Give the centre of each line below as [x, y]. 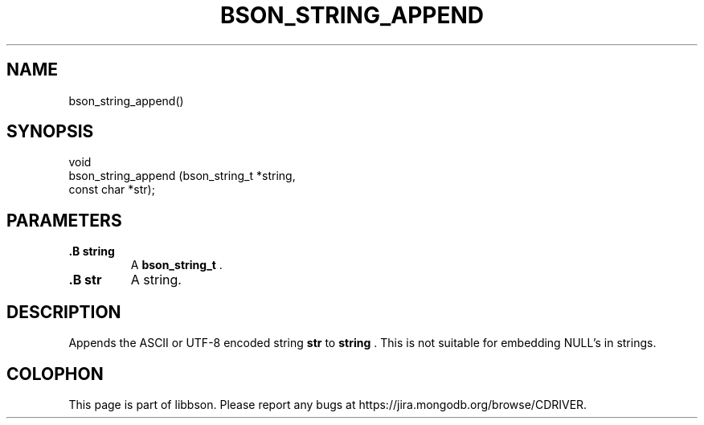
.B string [92, 251]
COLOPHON [55, 374]
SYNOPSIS [50, 132]
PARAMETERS [64, 220]
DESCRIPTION [64, 312]
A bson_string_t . [176, 265]
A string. [156, 280]
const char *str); [112, 190]
